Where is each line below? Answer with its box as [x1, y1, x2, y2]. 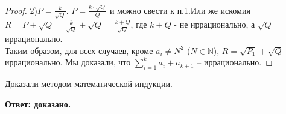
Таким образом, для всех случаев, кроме [5, 44, 153, 56]
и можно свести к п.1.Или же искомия [109, 4, 250, 16]
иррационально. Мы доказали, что [5, 56, 131, 68]
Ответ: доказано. [5, 97, 71, 110]
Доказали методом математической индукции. [5, 77, 173, 90]
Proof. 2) [5, 4, 37, 16]
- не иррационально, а [174, 18, 255, 31]
